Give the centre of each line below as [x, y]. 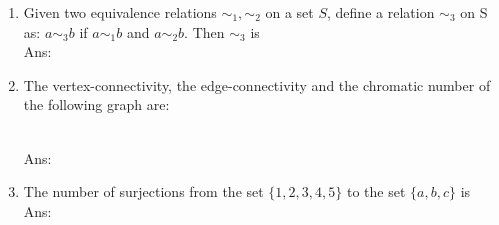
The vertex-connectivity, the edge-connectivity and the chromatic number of [257, 84]
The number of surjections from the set [143, 191]
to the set [376, 191]
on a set [289, 12]
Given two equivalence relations [120, 12]
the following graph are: [96, 104]
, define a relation [381, 12]
